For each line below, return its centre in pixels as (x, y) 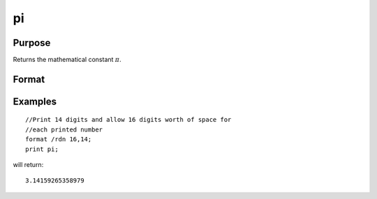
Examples (35, 101)
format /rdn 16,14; (59, 140)
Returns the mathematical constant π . (67, 60)
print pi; (42, 149)
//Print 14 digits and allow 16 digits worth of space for (128, 120)
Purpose (32, 43)
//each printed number (64, 129)
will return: (28, 165)
